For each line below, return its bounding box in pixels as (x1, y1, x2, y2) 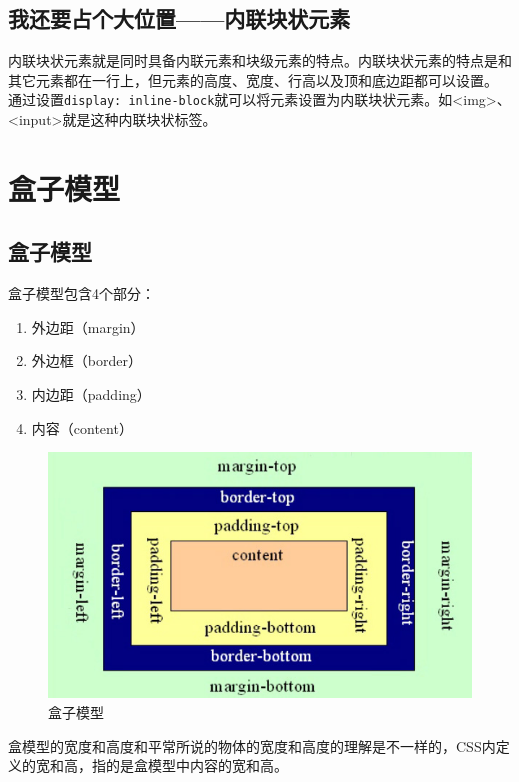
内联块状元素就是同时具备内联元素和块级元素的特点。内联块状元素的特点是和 (8, 50, 512, 71)
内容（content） (31, 417, 133, 438)
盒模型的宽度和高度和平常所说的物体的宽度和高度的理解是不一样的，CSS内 (8, 735, 496, 756)
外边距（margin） (31, 316, 145, 337)
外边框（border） (31, 350, 142, 371)
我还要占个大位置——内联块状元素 (8, 3, 351, 34)
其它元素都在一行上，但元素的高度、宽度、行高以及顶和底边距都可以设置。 (8, 69, 498, 90)
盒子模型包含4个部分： (8, 283, 155, 304)
